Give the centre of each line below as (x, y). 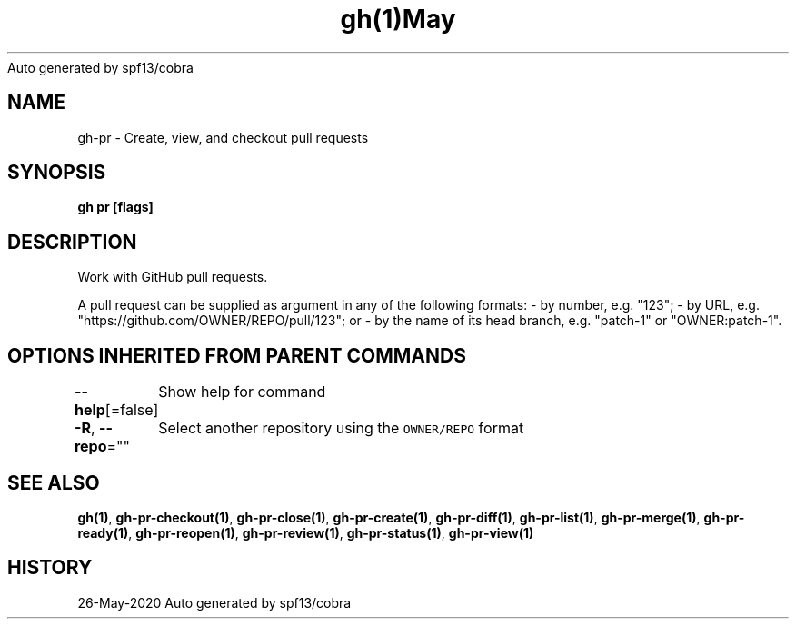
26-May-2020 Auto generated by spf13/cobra (214, 602)
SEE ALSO (54, 482)
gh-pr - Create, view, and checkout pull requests (223, 137)
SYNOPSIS (57, 173)
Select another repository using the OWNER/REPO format (341, 428)
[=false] (132, 410)
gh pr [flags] (115, 207)
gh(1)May (398, 19)
